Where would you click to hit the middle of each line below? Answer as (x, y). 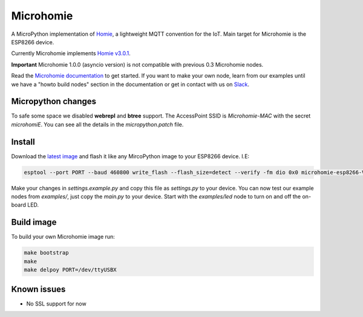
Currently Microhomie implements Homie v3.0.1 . (71, 53)
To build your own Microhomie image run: (63, 237)
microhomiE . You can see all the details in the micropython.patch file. (97, 124)
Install (23, 142)
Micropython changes (54, 102)
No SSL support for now (57, 304)
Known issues (38, 289)
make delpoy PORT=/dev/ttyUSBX (70, 270)
